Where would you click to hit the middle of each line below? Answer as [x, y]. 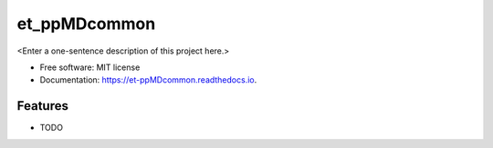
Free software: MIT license [90, 67]
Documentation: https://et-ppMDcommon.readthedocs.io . [148, 80]
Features [42, 106]
